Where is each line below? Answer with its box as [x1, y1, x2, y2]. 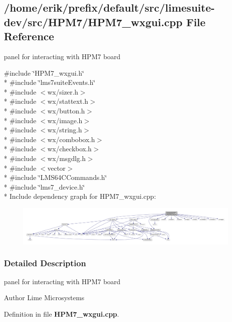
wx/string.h [47, 125, 82, 135]
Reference [4, 29, 54, 44]
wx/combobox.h [47, 134, 95, 144]
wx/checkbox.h [47, 144, 92, 154]
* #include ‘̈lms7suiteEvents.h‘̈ [4, 77, 96, 87]
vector [47, 162, 66, 173]
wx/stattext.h [47, 96, 88, 106]
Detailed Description [4, 257, 86, 269]
